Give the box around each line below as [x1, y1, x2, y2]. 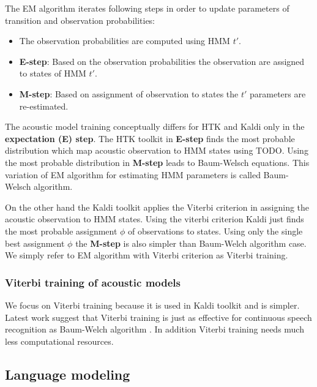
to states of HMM [19, 67, 86, 80]
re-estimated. [19, 99, 69, 112]
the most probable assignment [5, 224, 117, 237]
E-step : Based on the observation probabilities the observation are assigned [19, 54, 305, 67]
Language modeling [5, 364, 130, 383]
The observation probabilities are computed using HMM [19, 34, 230, 47]
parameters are [250, 87, 306, 100]
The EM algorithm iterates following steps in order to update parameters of [5, 2, 289, 14]
